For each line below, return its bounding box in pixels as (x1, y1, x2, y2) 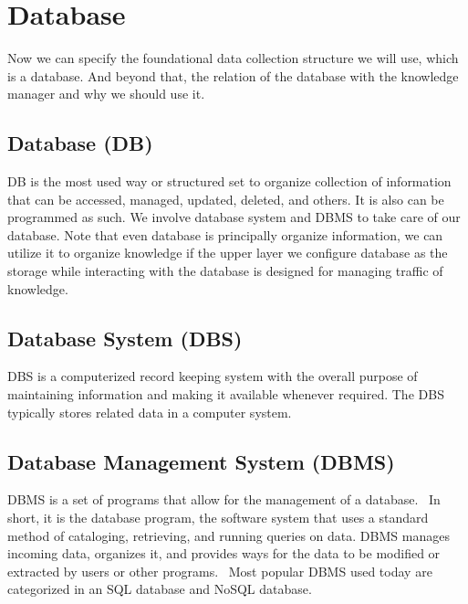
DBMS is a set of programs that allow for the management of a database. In (7, 490, 441, 509)
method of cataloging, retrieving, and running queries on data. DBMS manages (7, 525, 450, 545)
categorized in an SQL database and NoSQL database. (7, 579, 312, 599)
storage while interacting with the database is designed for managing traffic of (7, 261, 443, 281)
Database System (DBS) (7, 323, 243, 352)
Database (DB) (7, 129, 153, 157)
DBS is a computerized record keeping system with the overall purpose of (7, 366, 418, 386)
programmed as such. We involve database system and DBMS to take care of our (7, 207, 461, 227)
